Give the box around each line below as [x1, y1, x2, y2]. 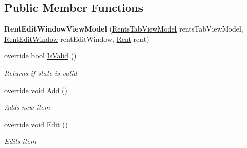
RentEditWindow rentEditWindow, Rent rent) [4, 33, 149, 44]
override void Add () [4, 84, 67, 95]
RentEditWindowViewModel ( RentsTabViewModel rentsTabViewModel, [4, 23, 243, 34]
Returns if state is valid [4, 67, 77, 78]
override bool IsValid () [4, 50, 77, 61]
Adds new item [4, 102, 50, 112]
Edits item [4, 136, 37, 146]
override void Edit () [4, 119, 68, 129]
